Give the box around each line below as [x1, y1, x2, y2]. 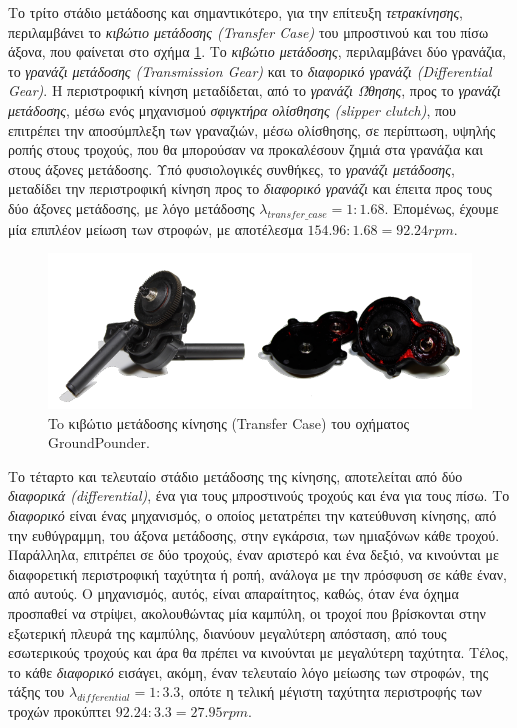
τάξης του [8, 681, 65, 702]
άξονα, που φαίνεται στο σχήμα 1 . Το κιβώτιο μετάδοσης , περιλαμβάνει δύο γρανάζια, [8, 41, 506, 62]
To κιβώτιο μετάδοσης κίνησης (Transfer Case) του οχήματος [48, 412, 409, 433]
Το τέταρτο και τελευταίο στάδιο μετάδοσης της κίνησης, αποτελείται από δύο [8, 465, 463, 486]
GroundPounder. [48, 432, 150, 453]
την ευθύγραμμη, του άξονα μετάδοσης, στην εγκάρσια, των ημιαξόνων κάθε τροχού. [8, 524, 500, 545]
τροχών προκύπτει [8, 700, 112, 721]
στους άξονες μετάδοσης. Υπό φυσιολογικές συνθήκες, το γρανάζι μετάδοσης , [8, 158, 455, 179]
